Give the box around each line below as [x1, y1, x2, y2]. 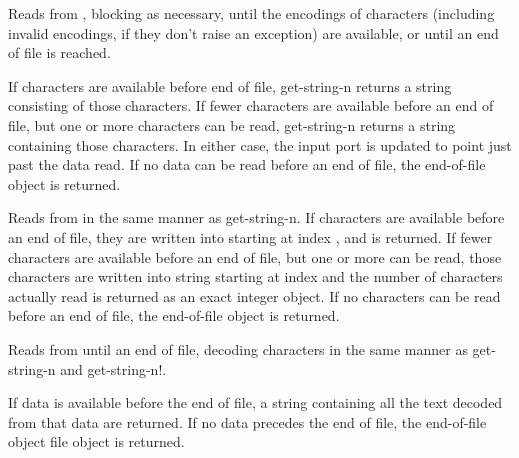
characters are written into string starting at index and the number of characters [8, 266, 503, 287]
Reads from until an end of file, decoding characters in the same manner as [8, 338, 468, 359]
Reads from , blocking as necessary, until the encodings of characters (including [8, 3, 495, 23]
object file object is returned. [8, 431, 185, 452]
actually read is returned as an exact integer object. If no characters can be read [8, 285, 501, 306]
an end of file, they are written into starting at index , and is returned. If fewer [8, 226, 493, 247]
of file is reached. [8, 42, 111, 63]
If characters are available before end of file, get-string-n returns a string [8, 75, 452, 96]
